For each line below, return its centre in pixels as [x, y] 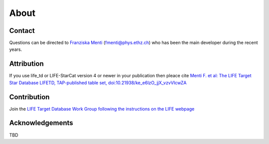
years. [16, 49]
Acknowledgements [41, 123]
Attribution [27, 64]
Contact [22, 31]
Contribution [29, 97]
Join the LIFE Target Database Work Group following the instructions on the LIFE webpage [102, 109]
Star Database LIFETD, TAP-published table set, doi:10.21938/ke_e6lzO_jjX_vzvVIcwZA [98, 83]
